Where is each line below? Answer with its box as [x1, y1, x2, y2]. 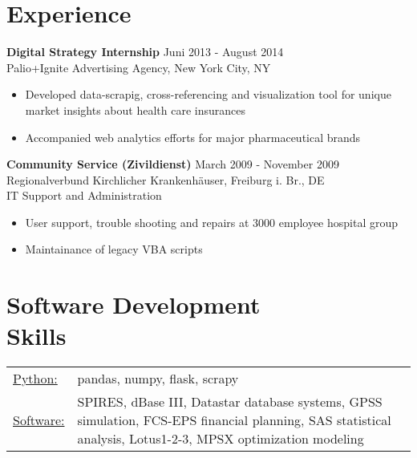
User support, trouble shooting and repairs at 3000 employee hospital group [25, 213, 399, 230]
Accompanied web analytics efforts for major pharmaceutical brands [25, 128, 361, 145]
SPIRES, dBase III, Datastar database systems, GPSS [77, 392, 383, 411]
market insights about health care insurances [25, 101, 245, 118]
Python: [13, 369, 58, 388]
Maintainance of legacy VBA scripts [25, 241, 203, 257]
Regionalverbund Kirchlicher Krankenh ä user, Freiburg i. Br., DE [6, 171, 325, 188]
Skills [6, 319, 67, 352]
